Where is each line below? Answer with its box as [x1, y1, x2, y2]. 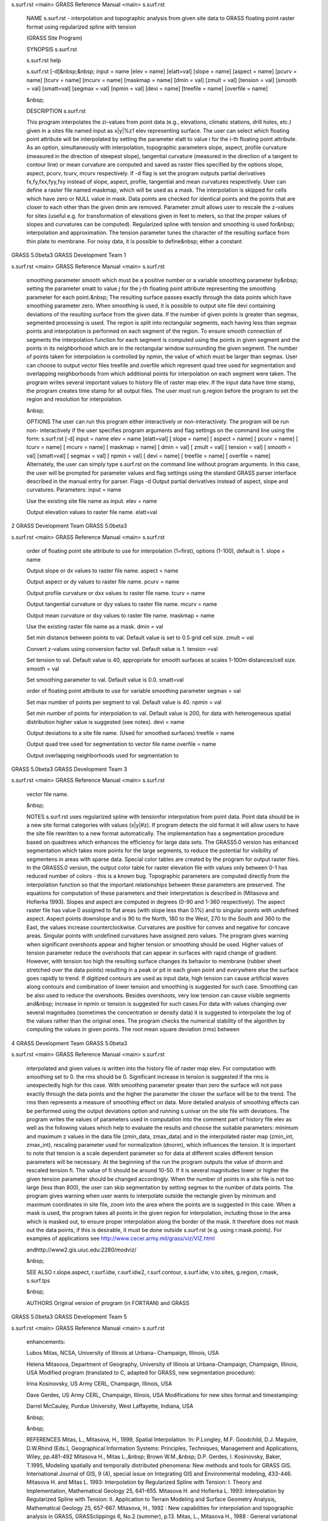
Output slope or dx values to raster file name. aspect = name [26, 567, 179, 574]
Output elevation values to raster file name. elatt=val [26, 509, 157, 516]
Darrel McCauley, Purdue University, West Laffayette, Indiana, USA [26, 1402, 194, 1410]
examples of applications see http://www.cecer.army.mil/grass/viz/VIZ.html [26, 1235, 215, 1242]
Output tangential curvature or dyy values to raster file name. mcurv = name [26, 600, 217, 608]
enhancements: [26, 1338, 66, 1345]
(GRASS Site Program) [26, 34, 83, 42]
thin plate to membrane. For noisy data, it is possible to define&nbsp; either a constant [26, 237, 242, 245]
